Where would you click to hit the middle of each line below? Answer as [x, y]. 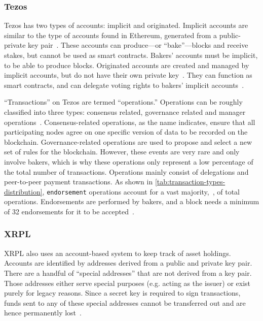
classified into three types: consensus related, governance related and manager [125, 111]
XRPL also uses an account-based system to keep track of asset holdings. [118, 253]
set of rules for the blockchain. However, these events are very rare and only [122, 152]
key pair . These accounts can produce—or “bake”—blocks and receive [138, 45]
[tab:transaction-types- [190, 182]
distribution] [23, 191]
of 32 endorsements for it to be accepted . [69, 211]
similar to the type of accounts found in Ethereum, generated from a [111, 35]
